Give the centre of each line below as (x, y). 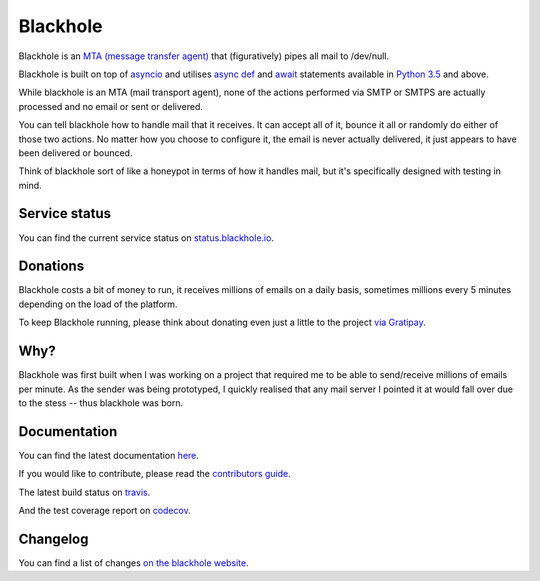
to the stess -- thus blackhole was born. (101, 402)
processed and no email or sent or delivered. (111, 106)
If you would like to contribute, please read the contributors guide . (155, 474)
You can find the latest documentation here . (109, 455)
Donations (51, 266)
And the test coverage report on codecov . (104, 511)
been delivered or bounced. (75, 152)
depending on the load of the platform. (98, 304)
